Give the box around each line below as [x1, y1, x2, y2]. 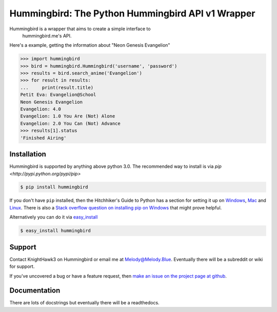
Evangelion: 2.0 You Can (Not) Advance [20, 121, 121, 126]
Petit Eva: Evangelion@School [20, 92, 96, 98]
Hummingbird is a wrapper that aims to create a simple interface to [9, 26, 151, 32]
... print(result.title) [20, 85, 94, 90]
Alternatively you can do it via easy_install [9, 214, 98, 220]
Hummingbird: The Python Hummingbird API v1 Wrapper [9, 8, 255, 19]
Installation [9, 150, 46, 159]
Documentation [9, 286, 61, 295]
